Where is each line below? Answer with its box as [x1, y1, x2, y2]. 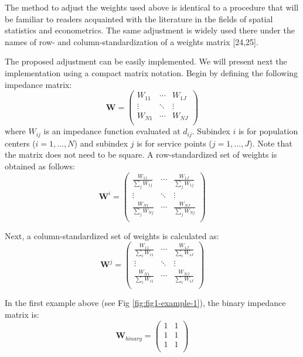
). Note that [249, 137, 292, 149]
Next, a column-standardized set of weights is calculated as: [5, 229, 219, 242]
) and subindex [74, 137, 128, 149]
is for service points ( [137, 137, 212, 149]
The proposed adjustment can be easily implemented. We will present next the [5, 55, 287, 67]
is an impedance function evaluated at [43, 125, 181, 137]
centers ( [5, 137, 36, 149]
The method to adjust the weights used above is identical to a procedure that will [5, 1, 299, 13]
